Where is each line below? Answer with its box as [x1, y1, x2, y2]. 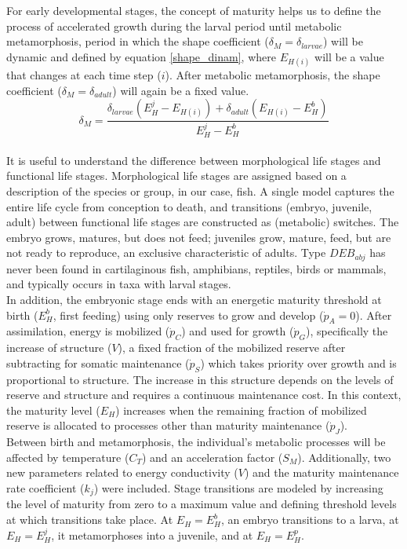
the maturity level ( [6, 401, 100, 418]
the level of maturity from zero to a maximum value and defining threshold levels [6, 496, 397, 512]
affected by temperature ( [6, 448, 129, 465]
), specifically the [305, 323, 388, 339]
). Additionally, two [297, 448, 391, 465]
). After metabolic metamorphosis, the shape [165, 66, 380, 82]
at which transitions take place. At [6, 511, 173, 528]
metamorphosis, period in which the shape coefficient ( [6, 33, 269, 49]
